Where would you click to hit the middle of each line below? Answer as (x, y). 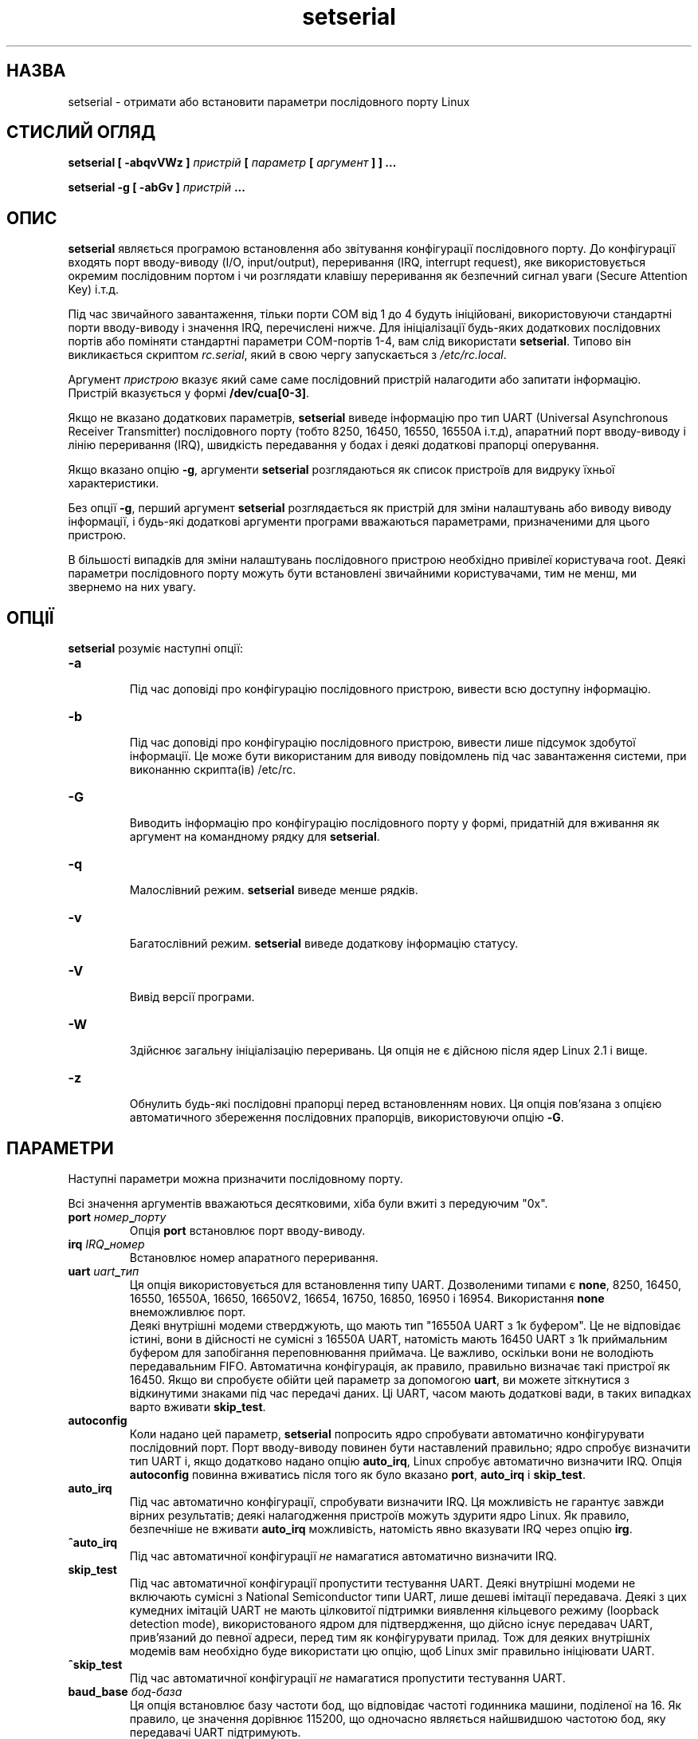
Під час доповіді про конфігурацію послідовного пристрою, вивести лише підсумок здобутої (382, 743)
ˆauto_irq (93, 1542)
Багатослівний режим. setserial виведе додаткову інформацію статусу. (324, 944)
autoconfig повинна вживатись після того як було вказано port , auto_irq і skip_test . (358, 1474)
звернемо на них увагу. (132, 587)
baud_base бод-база (125, 1691)
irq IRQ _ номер (106, 1244)
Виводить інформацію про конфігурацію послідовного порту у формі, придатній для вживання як (394, 823)
